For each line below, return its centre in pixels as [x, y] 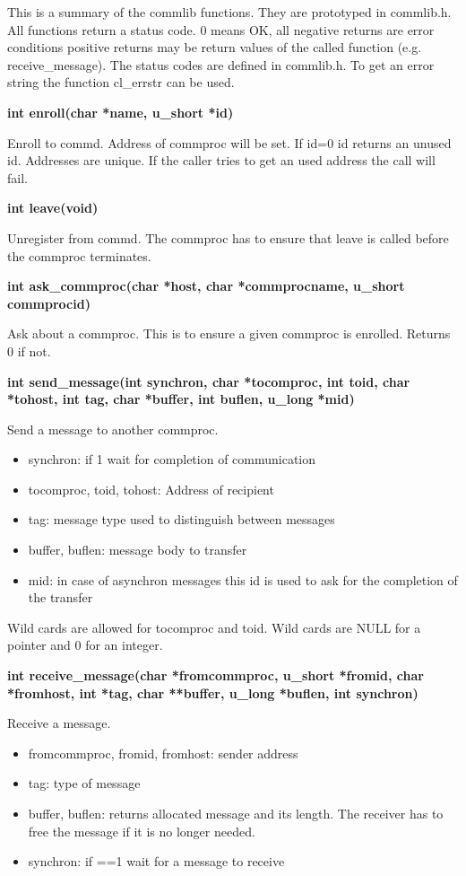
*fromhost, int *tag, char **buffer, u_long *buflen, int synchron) [213, 692]
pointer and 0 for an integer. [85, 645]
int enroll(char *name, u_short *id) [121, 112]
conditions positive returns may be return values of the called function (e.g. [215, 47]
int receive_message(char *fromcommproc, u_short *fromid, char [216, 675]
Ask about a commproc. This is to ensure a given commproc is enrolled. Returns [229, 333]
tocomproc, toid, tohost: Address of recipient [151, 489]
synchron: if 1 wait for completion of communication [172, 459]
